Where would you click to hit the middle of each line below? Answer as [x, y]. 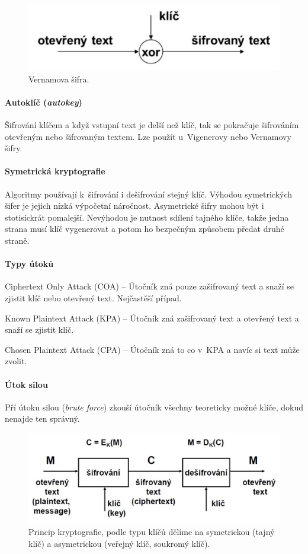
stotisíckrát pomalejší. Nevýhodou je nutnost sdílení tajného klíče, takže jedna [147, 217]
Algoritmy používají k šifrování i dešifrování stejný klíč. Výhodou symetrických [149, 194]
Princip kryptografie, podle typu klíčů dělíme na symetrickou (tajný [152, 531]
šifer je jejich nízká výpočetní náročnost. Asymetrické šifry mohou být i [134, 206]
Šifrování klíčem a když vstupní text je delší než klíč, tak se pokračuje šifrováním [152, 125]
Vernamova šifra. [59, 79]
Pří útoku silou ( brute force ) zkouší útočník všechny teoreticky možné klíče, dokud [154, 407]
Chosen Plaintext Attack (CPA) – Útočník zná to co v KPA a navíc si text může [152, 349]
